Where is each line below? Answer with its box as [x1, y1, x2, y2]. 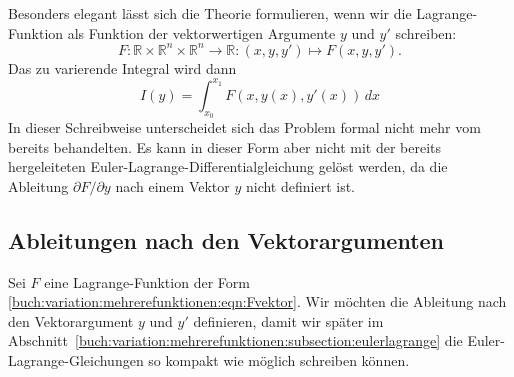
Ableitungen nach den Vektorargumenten [8, 224, 445, 255]
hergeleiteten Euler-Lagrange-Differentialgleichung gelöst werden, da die [8, 156, 448, 177]
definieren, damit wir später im [193, 310, 384, 331]
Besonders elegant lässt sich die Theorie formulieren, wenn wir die [8, 3, 412, 23]
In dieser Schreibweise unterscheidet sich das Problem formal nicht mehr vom [8, 116, 481, 137]
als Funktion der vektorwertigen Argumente [67, 22, 336, 43]
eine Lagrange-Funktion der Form [44, 271, 250, 292]
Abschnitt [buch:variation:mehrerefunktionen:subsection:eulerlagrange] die [8, 330, 463, 351]
